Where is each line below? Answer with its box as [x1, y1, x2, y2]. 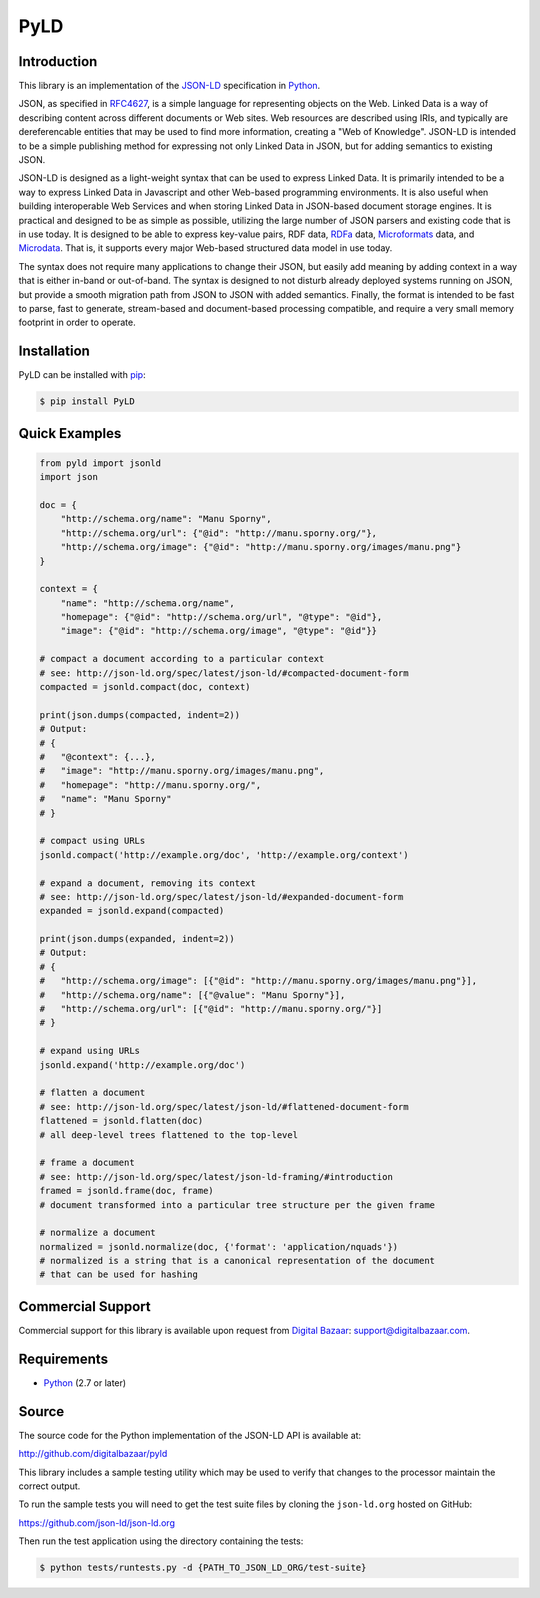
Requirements [18, 1350, 109, 1367]
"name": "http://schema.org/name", [60, 597, 235, 609]
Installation [18, 343, 90, 360]
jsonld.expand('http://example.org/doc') [39, 1059, 246, 1070]
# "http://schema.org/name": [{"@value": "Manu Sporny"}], [39, 989, 346, 1000]
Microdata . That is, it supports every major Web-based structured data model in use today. [18, 242, 393, 254]
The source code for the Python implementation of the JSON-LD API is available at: [18, 1429, 362, 1441]
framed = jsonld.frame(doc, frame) [39, 1185, 214, 1197]
